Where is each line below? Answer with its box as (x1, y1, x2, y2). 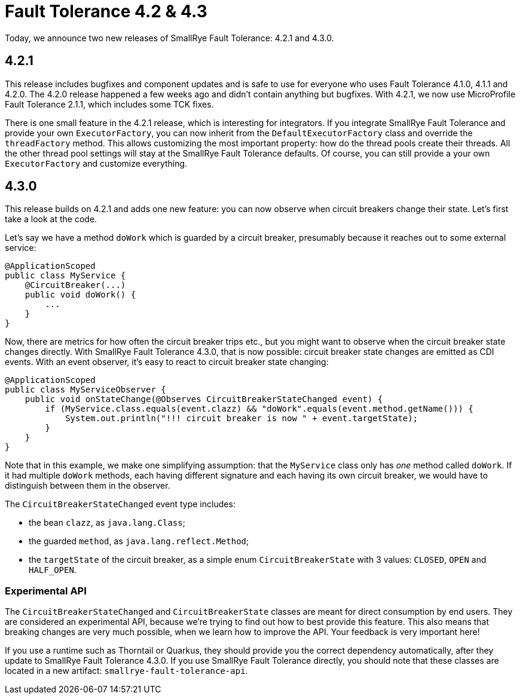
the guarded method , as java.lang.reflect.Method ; (29, 536, 249, 547)
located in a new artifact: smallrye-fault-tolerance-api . (5, 666, 248, 676)
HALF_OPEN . (29, 565, 77, 575)
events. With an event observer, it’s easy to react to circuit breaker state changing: (5, 357, 329, 367)
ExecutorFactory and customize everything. (5, 158, 188, 168)
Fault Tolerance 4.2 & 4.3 (5, 1, 207, 22)
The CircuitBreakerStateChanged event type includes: (5, 499, 235, 510)
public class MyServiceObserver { (5, 385, 166, 395)
